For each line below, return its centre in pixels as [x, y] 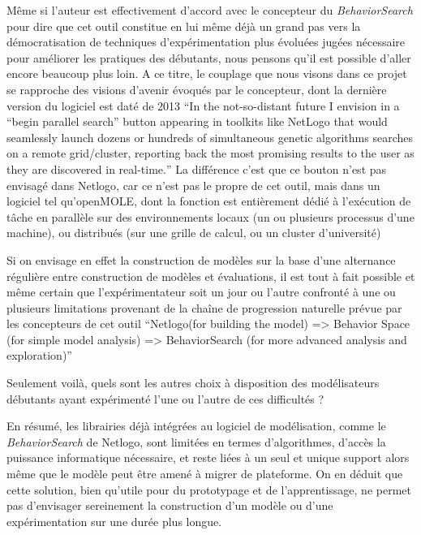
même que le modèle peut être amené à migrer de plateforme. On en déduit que [205, 474]
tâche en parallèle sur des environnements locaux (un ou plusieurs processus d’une [210, 216]
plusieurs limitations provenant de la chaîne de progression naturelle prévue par [204, 307]
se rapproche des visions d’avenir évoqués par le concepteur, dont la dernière [197, 89]
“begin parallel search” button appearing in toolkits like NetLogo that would [197, 121]
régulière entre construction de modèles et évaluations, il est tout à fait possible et [211, 276]
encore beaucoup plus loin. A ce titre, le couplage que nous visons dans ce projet [207, 73]
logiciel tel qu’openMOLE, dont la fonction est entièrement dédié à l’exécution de [209, 201]
